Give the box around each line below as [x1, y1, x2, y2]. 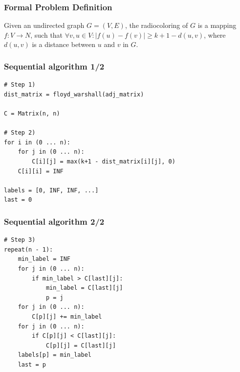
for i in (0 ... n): [4, 139, 71, 146]
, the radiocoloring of [125, 20, 188, 30]
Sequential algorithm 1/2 [4, 60, 105, 72]
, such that [30, 29, 63, 40]
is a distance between [32, 39, 96, 49]
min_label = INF [18, 256, 71, 263]
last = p [18, 361, 46, 368]
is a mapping [197, 20, 237, 30]
